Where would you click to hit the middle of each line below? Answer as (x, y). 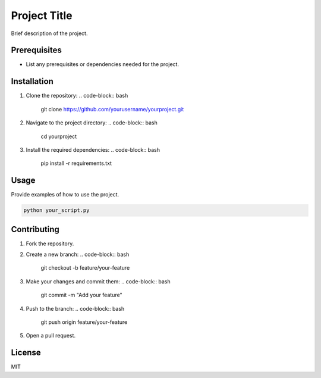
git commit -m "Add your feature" (81, 295)
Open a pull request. (51, 336)
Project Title (42, 15)
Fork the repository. (50, 243)
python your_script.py (56, 210)
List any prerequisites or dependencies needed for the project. (103, 64)
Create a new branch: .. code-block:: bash (78, 254)
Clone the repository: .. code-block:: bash (77, 96)
